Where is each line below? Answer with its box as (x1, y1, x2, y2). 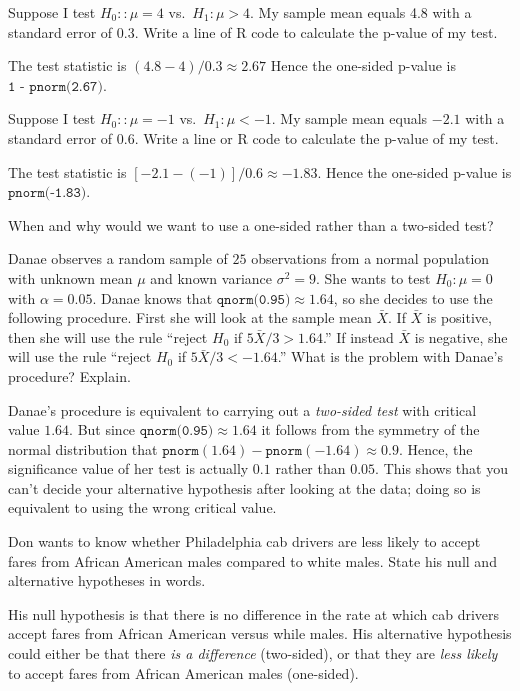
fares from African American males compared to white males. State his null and (8, 550, 497, 571)
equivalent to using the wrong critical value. (8, 497, 277, 518)
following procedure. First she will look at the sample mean (8, 307, 372, 328)
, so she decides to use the (333, 287, 493, 308)
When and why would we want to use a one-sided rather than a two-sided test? (8, 214, 494, 235)
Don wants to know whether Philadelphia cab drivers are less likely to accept (8, 531, 481, 552)
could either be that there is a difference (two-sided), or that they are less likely (8, 643, 498, 664)
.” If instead (322, 326, 394, 347)
